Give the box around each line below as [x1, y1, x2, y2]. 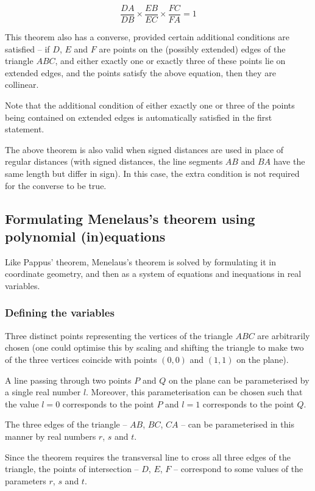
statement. [5, 123, 44, 135]
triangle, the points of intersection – [5, 462, 139, 475]
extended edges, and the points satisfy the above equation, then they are [5, 66, 276, 79]
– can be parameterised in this [181, 418, 294, 431]
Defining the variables [5, 305, 115, 320]
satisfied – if [5, 42, 50, 55]
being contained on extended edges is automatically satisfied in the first [5, 110, 272, 123]
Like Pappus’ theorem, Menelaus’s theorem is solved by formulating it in [5, 255, 277, 268]
